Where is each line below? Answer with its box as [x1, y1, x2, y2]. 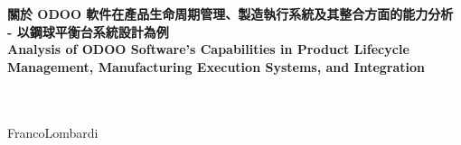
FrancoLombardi [7, 122, 99, 141]
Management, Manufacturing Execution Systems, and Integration [7, 57, 426, 76]
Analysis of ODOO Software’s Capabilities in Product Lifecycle [7, 40, 409, 59]
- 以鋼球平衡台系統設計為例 [7, 22, 169, 41]
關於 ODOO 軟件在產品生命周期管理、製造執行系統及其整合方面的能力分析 [7, 5, 454, 23]
